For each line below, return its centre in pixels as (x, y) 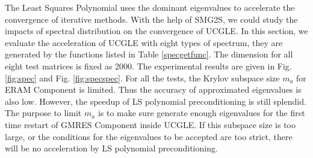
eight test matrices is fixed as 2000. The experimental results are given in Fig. (148, 66)
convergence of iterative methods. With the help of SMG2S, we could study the (151, 19)
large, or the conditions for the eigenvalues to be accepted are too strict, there (149, 136)
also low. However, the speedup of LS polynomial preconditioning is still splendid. (156, 101)
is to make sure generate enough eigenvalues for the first (201, 113)
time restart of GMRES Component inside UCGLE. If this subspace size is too (150, 124)
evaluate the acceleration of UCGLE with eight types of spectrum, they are (144, 42)
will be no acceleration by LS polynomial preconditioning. (111, 148)
